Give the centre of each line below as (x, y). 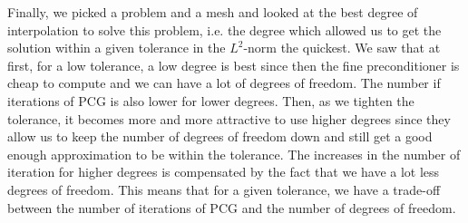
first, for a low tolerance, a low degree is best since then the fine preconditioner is (234, 65)
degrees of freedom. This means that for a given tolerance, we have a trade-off (224, 189)
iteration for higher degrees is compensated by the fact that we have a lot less (224, 172)
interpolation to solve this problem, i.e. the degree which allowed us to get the (224, 29)
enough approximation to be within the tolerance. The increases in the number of (234, 154)
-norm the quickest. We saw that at (342, 48)
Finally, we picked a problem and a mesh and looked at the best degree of (213, 12)
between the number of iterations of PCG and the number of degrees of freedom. (232, 207)
